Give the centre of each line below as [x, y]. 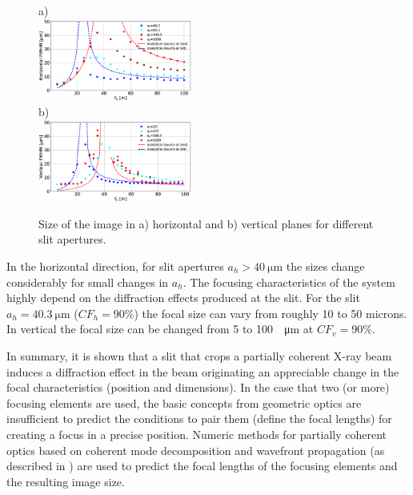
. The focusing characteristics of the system [289, 282]
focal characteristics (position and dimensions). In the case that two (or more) [198, 387]
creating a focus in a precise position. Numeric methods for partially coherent [196, 434]
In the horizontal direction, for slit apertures [115, 266]
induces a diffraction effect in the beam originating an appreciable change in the [203, 371]
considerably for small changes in [88, 282]
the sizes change [325, 266]
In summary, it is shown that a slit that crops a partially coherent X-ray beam [199, 355]
